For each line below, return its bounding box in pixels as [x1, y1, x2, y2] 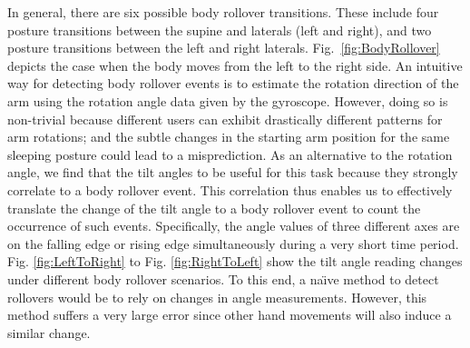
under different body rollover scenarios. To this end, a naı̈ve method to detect [7, 269, 439, 288]
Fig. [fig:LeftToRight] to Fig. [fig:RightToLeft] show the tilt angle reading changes [7, 252, 463, 271]
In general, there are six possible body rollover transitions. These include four [7, 3, 439, 21]
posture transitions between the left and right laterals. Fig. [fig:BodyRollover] [7, 38, 440, 57]
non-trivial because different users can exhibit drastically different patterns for [7, 109, 443, 128]
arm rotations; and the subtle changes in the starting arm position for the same [7, 127, 450, 146]
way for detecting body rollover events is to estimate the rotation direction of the [7, 74, 459, 93]
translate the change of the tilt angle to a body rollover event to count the [7, 198, 421, 217]
